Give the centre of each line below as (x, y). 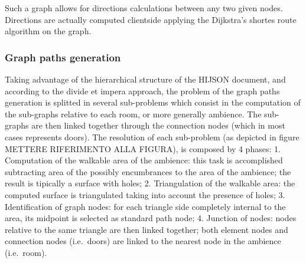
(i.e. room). (26, 252)
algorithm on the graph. (48, 31)
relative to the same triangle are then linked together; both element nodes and (147, 229)
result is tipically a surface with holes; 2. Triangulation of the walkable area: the (150, 183)
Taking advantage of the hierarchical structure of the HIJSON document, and (145, 79)
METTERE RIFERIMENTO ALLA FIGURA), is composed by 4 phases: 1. (143, 148)
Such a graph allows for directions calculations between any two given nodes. (144, 8)
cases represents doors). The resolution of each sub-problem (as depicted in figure (152, 137)
